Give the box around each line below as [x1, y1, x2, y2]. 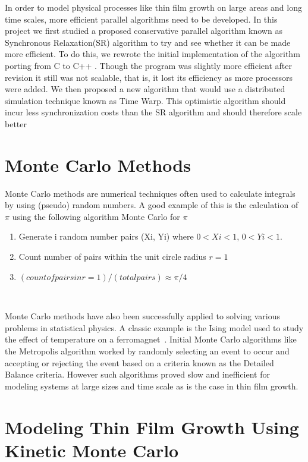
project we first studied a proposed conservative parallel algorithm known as [5, 24, 282, 37]
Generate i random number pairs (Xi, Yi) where [18, 230, 194, 243]
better [5, 117, 27, 130]
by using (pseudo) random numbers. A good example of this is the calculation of [5, 199, 298, 211]
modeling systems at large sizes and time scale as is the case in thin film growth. [5, 379, 298, 392]
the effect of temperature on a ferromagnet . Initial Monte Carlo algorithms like [5, 333, 297, 345]
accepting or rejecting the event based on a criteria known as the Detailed [5, 356, 274, 369]
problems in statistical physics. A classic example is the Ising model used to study [5, 321, 304, 334]
